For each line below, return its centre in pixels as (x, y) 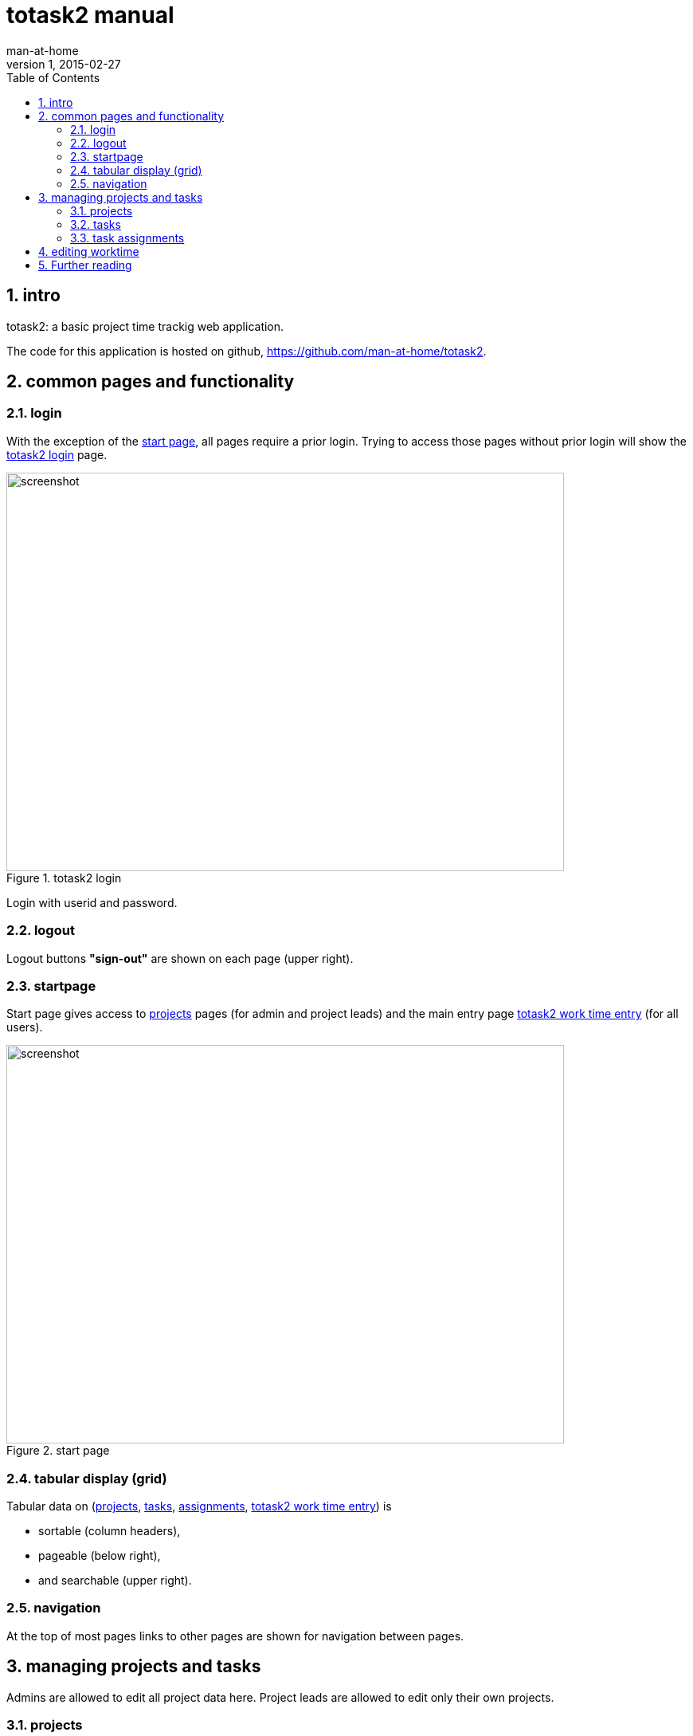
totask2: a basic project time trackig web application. (145, 326)
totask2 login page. (57, 454)
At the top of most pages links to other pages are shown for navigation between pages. (235, 1636)
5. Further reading (85, 265)
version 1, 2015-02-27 (64, 64)
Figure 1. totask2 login (64, 878)
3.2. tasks (96, 224)
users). (25, 1027)
